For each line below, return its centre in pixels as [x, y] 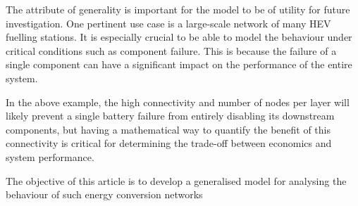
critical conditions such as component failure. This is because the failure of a [171, 50]
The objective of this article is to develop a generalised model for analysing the [176, 180]
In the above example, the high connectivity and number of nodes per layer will [178, 102]
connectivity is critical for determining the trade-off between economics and [169, 143]
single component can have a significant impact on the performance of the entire [179, 64]
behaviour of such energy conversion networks [104, 194]
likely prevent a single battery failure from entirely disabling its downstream [170, 116]
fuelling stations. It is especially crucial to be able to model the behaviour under [179, 37]
